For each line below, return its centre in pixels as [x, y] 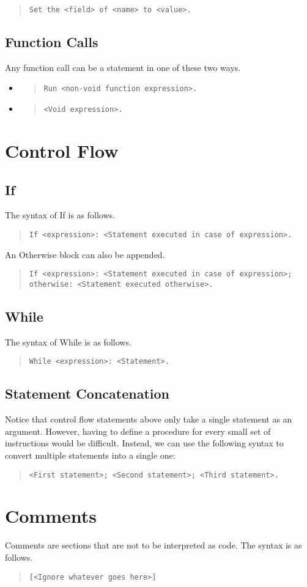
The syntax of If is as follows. [60, 215]
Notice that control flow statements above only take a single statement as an [149, 419]
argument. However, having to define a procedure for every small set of [138, 431]
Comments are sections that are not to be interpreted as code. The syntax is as [153, 545]
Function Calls [52, 42]
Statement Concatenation [87, 393]
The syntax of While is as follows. [68, 341]
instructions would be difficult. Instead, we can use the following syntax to [144, 443]
